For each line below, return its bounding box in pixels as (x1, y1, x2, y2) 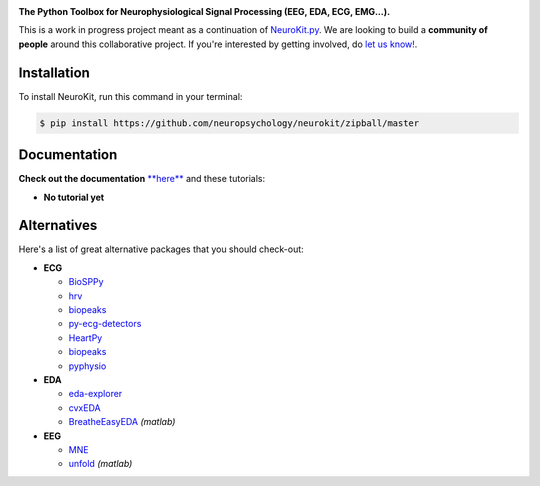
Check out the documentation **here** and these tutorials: (18, 173, 266, 185)
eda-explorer (68, 388, 123, 400)
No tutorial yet (43, 191, 105, 203)
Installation (18, 64, 90, 81)
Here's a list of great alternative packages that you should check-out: (18, 243, 304, 255)
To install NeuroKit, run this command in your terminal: (18, 90, 243, 102)
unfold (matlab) (68, 458, 133, 470)
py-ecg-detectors (68, 318, 142, 330)
